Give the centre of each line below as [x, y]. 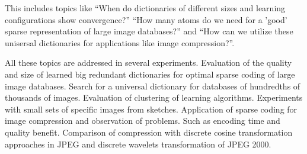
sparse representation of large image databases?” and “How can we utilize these [149, 31]
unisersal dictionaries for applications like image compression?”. [120, 42]
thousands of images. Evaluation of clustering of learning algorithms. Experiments [154, 97]
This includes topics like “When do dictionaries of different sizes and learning [145, 8]
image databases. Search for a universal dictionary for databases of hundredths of [153, 86]
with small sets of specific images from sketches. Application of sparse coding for [151, 109]
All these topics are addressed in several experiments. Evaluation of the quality [148, 62]
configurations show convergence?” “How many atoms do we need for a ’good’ [146, 19]
